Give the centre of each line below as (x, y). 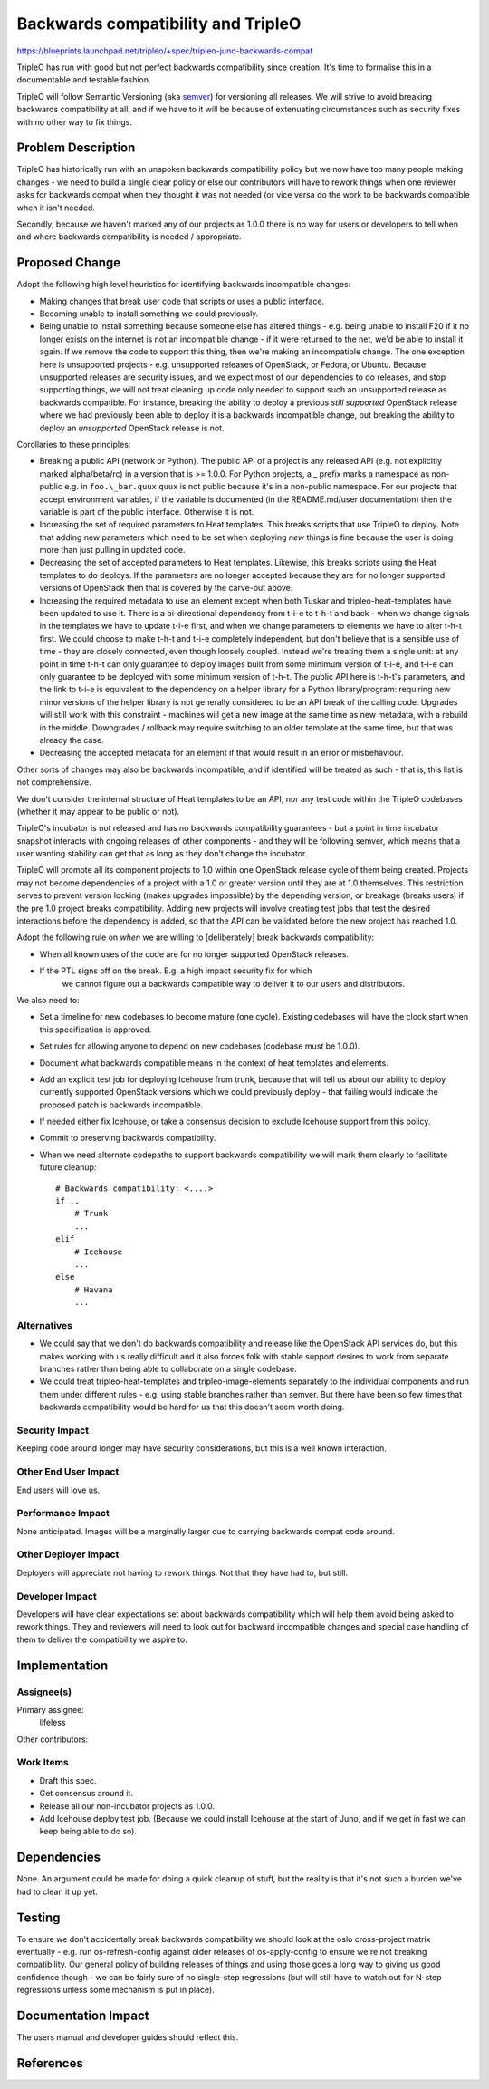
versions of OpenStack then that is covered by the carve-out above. (166, 588)
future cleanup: (68, 1167)
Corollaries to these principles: (74, 444)
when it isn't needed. (56, 208)
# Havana (93, 1290)
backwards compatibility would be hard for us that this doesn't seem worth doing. (192, 1407)
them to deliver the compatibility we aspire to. (102, 1639)
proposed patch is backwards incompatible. (121, 1105)
